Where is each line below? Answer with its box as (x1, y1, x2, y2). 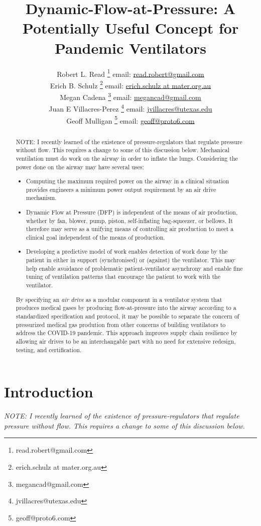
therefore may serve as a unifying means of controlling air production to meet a (26, 225, 234, 233)
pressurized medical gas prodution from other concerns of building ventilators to (16, 320, 226, 329)
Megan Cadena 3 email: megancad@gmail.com (60, 90, 201, 102)
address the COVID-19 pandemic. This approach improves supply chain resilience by (16, 329, 237, 337)
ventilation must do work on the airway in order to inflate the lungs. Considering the (16, 154, 238, 162)
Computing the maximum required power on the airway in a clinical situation (26, 177, 229, 185)
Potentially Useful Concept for (22, 18, 239, 38)
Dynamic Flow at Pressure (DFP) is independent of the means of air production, (26, 207, 238, 216)
